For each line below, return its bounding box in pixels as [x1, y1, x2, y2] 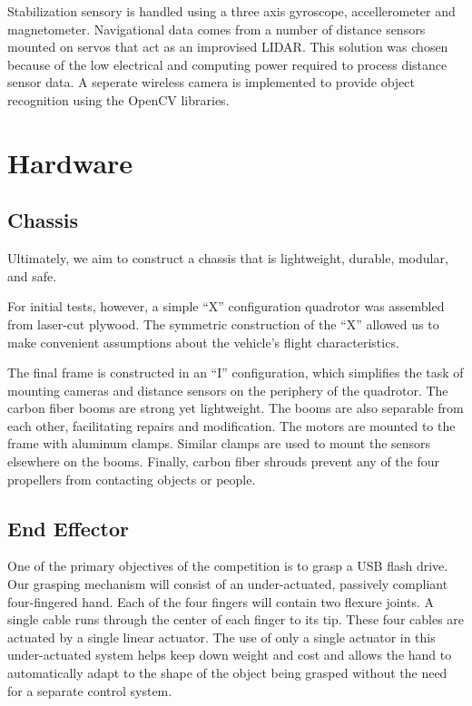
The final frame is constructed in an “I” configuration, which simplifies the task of [7, 363, 464, 382]
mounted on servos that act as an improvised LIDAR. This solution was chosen [7, 37, 448, 56]
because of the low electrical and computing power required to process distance [7, 54, 447, 74]
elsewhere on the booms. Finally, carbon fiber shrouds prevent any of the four [7, 452, 439, 471]
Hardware [7, 143, 133, 181]
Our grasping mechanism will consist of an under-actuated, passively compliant [7, 574, 448, 593]
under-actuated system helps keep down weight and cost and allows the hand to [7, 645, 452, 664]
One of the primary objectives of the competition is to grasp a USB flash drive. [7, 556, 448, 575]
